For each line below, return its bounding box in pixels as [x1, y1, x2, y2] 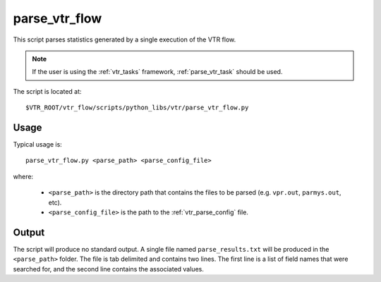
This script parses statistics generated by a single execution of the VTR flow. [13, 35, 236, 44]
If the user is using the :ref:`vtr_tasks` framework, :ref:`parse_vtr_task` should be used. [32, 68, 283, 76]
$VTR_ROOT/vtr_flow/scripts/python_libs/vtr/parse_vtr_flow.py [25, 104, 249, 112]
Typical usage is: [13, 140, 63, 149]
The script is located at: [13, 87, 82, 95]
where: [13, 172, 34, 180]
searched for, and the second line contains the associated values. [13, 264, 204, 273]
